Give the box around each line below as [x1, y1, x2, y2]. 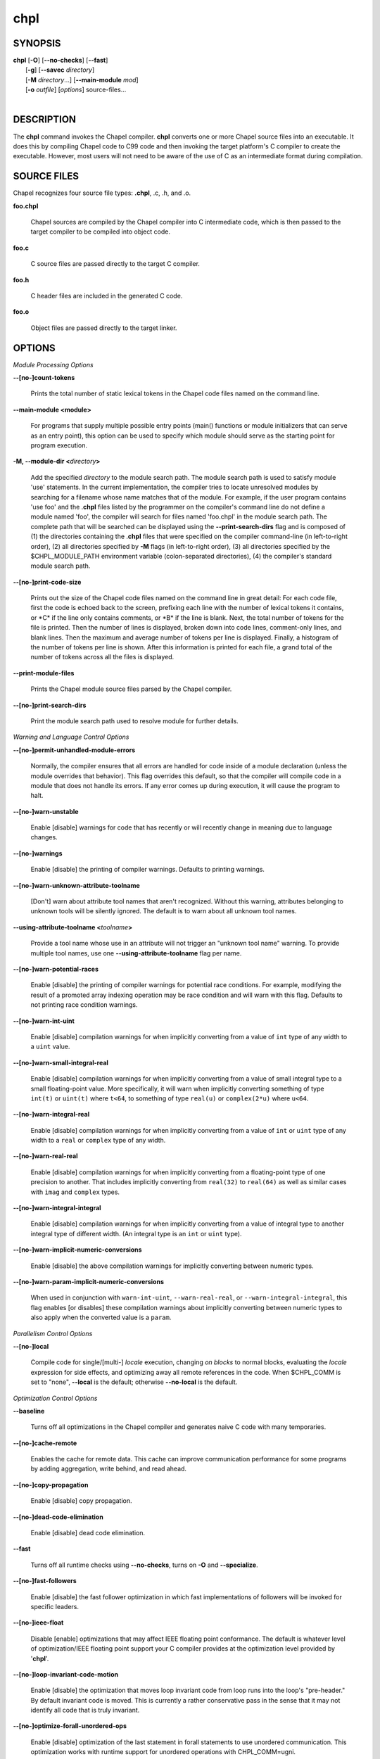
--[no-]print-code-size [13, 578, 82, 586]
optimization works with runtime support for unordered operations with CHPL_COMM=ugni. [30, 1748, 296, 1756]
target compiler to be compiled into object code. [30, 227, 170, 236]
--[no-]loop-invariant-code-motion [13, 1670, 119, 1678]
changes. [30, 833, 58, 842]
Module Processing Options [13, 360, 94, 369]
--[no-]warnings [13, 849, 63, 858]
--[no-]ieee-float [13, 1618, 64, 1627]
